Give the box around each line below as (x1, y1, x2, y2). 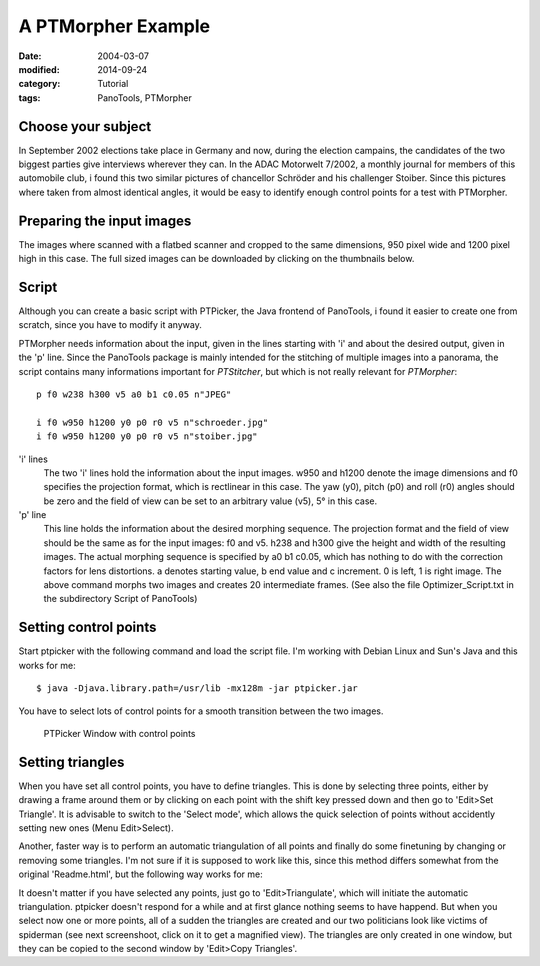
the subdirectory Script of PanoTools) (43, 593, 198, 605)
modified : (18, 63, 60, 75)
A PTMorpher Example (18, 15, 210, 37)
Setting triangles (18, 753, 125, 770)
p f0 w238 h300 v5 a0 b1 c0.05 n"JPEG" (36, 388, 232, 400)
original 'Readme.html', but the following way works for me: (18, 868, 264, 880)
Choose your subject (18, 118, 152, 135)
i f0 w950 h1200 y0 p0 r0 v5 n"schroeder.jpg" (36, 416, 269, 428)
